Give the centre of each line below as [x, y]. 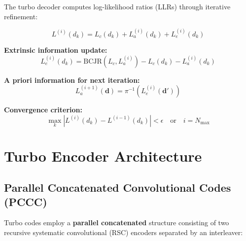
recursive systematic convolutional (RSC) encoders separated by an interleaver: [123, 232]
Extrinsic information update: [56, 50]
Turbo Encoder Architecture [103, 156]
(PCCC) [26, 202]
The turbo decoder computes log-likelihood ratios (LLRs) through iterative [117, 6]
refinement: [21, 16]
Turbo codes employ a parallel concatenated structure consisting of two [117, 222]
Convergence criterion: [43, 110]
